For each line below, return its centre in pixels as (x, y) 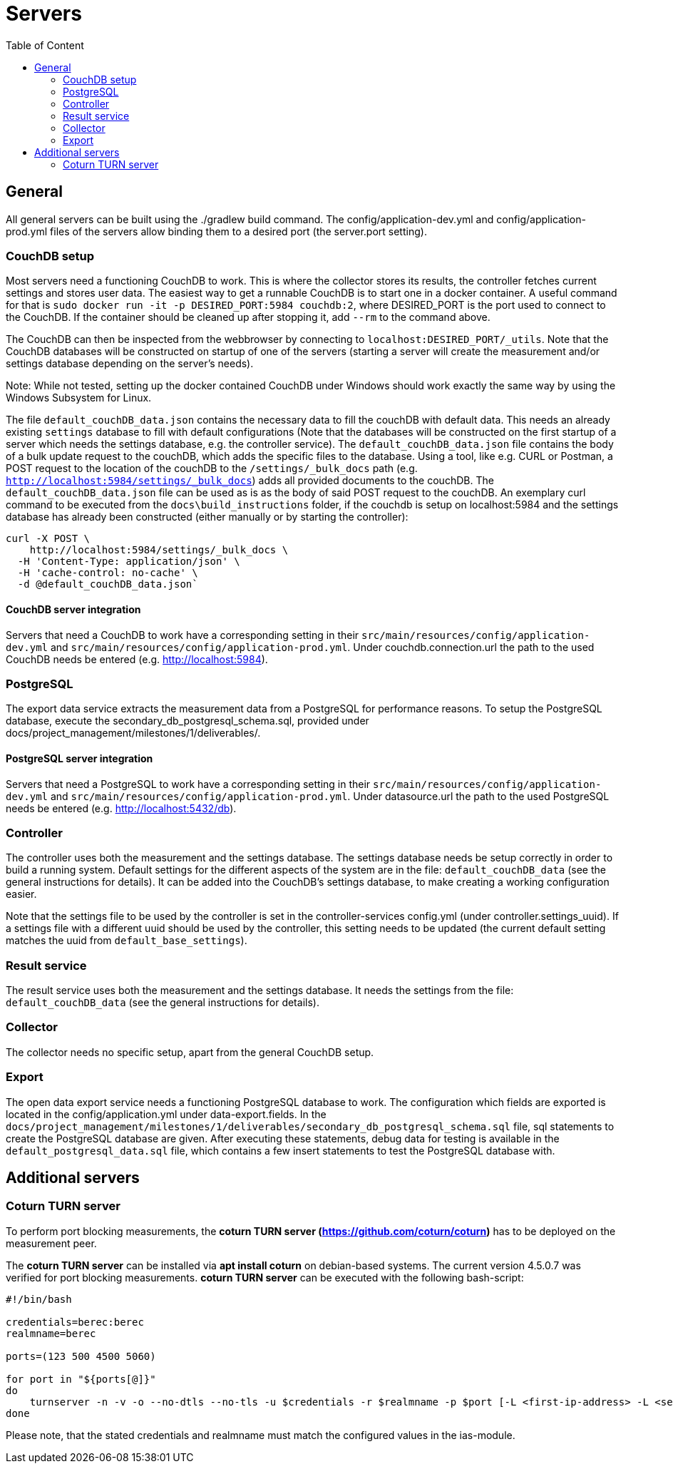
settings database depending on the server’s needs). (130, 364)
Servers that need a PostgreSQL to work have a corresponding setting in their (188, 784)
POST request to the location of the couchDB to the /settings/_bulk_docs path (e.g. (212, 469)
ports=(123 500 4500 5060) (81, 1356)
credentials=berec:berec (75, 1322)
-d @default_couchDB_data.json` (108, 584)
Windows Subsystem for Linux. (79, 398)
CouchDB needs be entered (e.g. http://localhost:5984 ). (137, 659)
